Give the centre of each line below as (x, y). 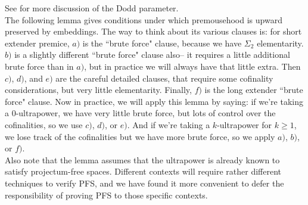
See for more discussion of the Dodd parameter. (92, 8)
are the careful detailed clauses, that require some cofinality (164, 78)
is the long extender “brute (254, 90)
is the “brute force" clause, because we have (162, 43)
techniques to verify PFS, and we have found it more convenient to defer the (144, 183)
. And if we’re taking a (169, 124)
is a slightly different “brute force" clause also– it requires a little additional (152, 55)
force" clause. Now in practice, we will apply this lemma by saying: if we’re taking (154, 101)
